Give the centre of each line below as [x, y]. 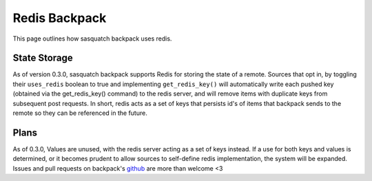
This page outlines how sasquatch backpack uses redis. [92, 39]
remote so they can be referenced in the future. [80, 113]
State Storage [43, 58]
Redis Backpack [60, 18]
